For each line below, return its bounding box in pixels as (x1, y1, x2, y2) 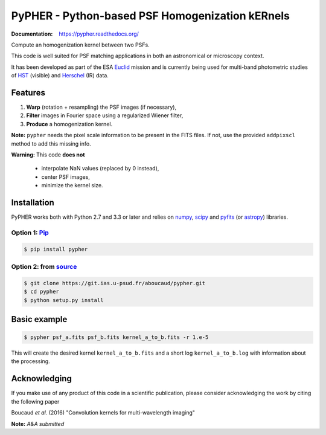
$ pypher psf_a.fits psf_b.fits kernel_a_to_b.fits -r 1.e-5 (24, 334, 209, 341)
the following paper (11, 398, 60, 405)
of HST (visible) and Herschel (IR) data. (11, 72, 109, 79)
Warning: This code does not (11, 151, 85, 158)
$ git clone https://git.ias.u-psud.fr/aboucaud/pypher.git (24, 280, 206, 286)
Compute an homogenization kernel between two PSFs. (11, 41, 150, 48)
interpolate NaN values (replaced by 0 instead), (41, 165, 159, 172)
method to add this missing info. (11, 140, 91, 147)
